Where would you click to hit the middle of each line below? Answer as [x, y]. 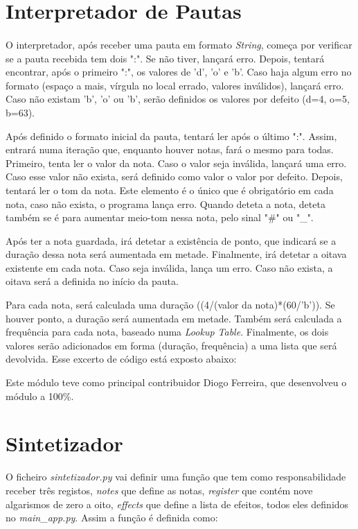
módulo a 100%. [40, 396]
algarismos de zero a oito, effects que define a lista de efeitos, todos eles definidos [177, 504]
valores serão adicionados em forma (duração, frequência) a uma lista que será [171, 345]
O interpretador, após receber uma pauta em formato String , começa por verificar [179, 44]
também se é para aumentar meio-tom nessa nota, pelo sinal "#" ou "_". [160, 217]
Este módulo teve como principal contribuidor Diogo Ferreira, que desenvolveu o [176, 382]
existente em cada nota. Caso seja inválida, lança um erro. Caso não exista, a [169, 267]
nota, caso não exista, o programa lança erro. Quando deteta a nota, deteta [165, 203]
